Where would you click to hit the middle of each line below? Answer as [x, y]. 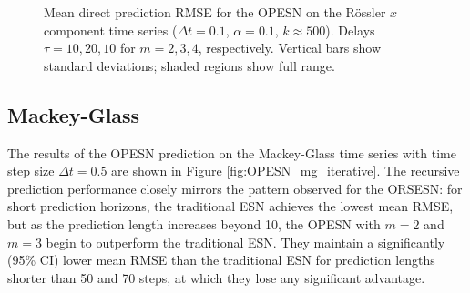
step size [31, 171]
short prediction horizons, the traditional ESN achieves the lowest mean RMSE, [230, 206]
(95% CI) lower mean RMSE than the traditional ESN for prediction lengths [221, 260]
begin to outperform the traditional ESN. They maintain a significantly [245, 242]
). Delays [350, 30]
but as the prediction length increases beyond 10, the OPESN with [194, 223]
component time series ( [111, 30]
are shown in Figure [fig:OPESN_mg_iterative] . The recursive [286, 171]
